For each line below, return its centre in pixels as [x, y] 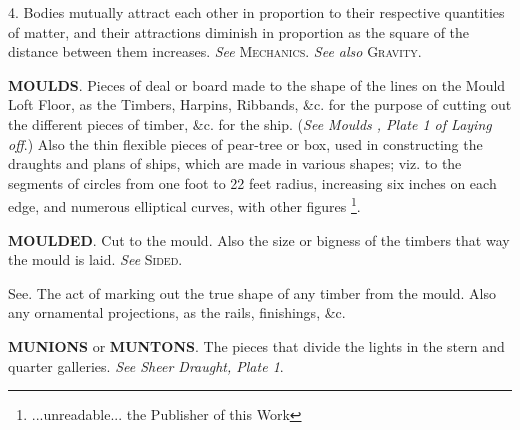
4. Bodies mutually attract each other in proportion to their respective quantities [256, 12]
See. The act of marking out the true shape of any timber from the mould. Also [252, 292]
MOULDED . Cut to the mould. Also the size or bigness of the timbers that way [259, 239]
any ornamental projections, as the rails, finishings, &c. [177, 312]
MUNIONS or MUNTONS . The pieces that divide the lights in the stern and [256, 345]
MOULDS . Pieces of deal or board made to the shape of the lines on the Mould [257, 84]
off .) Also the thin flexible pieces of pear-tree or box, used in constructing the [245, 143]
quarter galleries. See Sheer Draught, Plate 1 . [146, 365]
